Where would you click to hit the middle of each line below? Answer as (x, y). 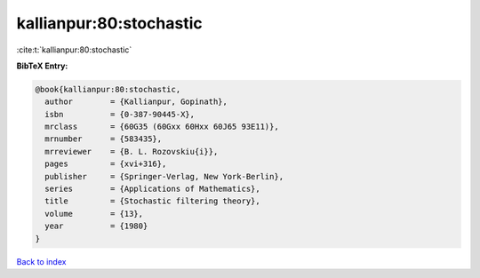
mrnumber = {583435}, (104, 139)
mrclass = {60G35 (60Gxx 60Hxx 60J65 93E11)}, (162, 127)
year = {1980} (96, 226)
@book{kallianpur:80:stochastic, (108, 89)
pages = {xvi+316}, (106, 164)
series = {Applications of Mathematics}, (153, 189)
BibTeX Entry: (42, 66)
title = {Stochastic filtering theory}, (153, 201)
